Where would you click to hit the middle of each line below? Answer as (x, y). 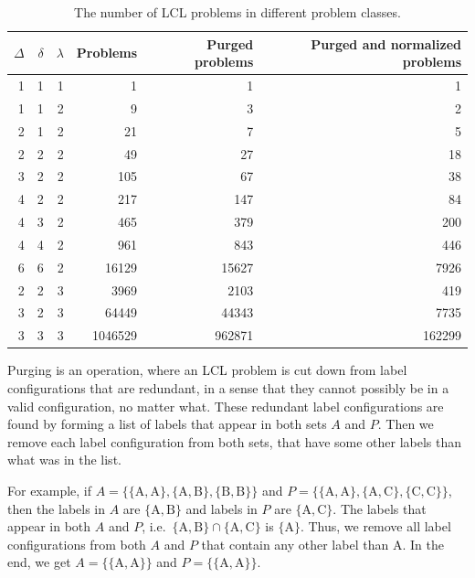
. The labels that (380, 508)
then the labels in (57, 508)
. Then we (406, 424)
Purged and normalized (386, 43)
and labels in (222, 508)
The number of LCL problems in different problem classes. (237, 12)
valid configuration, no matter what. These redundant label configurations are (226, 406)
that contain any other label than (295, 544)
